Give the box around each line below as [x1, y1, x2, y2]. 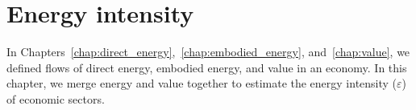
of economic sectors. [6, 90, 105, 107]
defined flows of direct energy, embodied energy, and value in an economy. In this [6, 59, 407, 75]
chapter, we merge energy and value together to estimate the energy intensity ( [6, 75, 397, 92]
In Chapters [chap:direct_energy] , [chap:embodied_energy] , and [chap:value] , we [6, 43, 410, 60]
